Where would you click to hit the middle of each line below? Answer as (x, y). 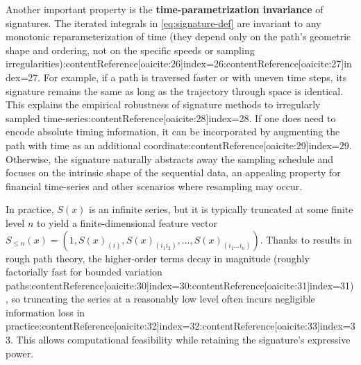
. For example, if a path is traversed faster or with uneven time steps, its (192, 77)
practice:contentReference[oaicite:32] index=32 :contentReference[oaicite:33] (163, 326)
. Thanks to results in (306, 239)
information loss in (45, 312)
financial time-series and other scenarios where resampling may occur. (154, 186)
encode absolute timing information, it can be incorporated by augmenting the (173, 131)
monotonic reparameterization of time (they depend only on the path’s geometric (178, 36)
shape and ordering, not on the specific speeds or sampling (130, 50)
